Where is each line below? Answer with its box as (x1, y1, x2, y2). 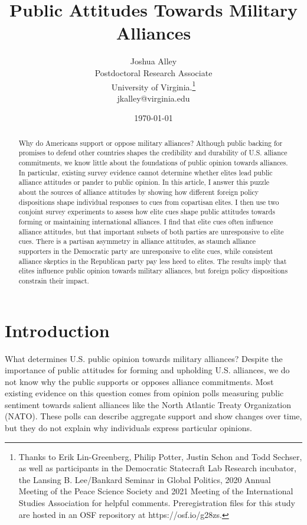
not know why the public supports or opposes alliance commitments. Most (5, 375, 274, 387)
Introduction (5, 318, 110, 342)
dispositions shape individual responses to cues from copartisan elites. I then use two (18, 197, 279, 207)
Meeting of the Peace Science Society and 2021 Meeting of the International (18, 485, 293, 497)
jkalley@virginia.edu (117, 92, 190, 104)
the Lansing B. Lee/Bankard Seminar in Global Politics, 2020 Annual (18, 473, 271, 485)
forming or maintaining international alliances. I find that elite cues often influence (18, 216, 273, 226)
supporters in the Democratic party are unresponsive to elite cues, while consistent (18, 246, 273, 256)
